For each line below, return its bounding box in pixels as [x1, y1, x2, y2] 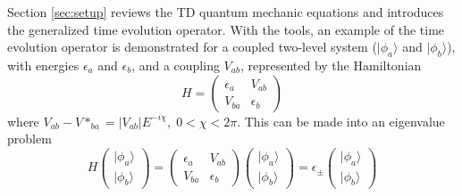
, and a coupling [131, 55, 220, 74]
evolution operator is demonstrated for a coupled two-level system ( [7, 37, 377, 56]
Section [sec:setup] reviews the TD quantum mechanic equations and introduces [7, 3, 444, 20]
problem [7, 129, 52, 148]
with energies [7, 55, 80, 74]
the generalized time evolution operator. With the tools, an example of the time [7, 20, 445, 38]
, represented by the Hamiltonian [239, 55, 422, 74]
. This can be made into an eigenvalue [237, 111, 445, 130]
